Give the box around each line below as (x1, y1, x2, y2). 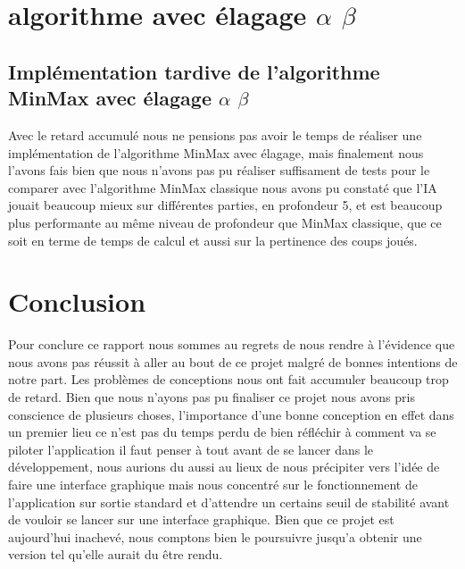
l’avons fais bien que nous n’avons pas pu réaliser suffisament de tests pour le (8, 161, 430, 180)
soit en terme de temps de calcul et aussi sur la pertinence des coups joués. (8, 230, 418, 249)
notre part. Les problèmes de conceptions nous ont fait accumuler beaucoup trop (8, 370, 449, 389)
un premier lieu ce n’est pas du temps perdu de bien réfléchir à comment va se (8, 423, 436, 441)
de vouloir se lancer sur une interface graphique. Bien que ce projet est (8, 510, 394, 529)
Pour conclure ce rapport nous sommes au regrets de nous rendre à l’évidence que (8, 335, 455, 354)
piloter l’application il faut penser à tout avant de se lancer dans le (8, 439, 374, 458)
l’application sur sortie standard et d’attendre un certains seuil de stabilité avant (8, 492, 450, 511)
